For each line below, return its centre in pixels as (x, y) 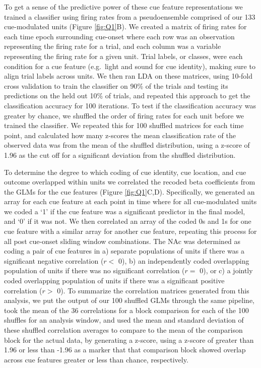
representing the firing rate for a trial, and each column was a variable (113, 46)
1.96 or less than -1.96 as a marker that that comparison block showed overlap (125, 350)
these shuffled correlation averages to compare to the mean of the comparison (123, 330)
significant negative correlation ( (54, 260)
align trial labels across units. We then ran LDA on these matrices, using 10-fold (128, 76)
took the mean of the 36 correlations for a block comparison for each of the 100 (126, 310)
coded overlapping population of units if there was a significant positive (114, 281)
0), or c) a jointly (226, 270)
